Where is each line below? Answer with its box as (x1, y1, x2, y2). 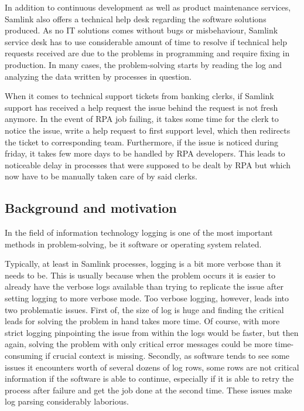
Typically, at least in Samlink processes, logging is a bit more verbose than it (5, 257, 282, 270)
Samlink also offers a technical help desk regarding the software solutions (5, 12, 267, 25)
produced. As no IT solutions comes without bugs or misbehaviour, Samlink (5, 24, 278, 36)
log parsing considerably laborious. (5, 395, 129, 407)
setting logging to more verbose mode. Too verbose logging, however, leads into (5, 292, 289, 304)
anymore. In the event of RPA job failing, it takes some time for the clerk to (5, 113, 279, 125)
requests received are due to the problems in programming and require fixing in (5, 47, 290, 59)
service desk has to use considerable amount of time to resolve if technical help (5, 35, 287, 47)
